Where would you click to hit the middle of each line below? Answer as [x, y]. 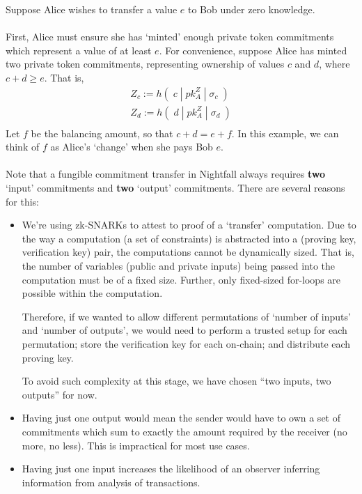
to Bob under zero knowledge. [252, 9]
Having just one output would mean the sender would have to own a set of [181, 418]
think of [23, 147]
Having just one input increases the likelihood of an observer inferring [171, 469]
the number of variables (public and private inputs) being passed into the [179, 265]
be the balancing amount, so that [102, 133]
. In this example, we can [285, 133]
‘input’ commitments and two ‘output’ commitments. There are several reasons [175, 188]
